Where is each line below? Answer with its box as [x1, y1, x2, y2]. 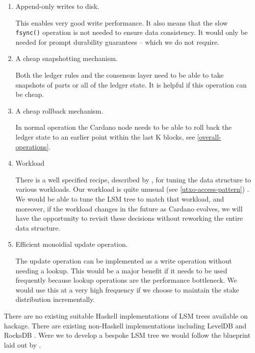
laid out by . [4, 339, 41, 350]
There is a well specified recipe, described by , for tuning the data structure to [15, 174, 251, 184]
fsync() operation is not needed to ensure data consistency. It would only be [15, 27, 248, 37]
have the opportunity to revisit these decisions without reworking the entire [15, 213, 243, 223]
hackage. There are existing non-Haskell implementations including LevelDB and [4, 320, 247, 330]
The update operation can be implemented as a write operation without [15, 255, 232, 265]
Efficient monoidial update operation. [15, 239, 128, 249]
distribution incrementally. [15, 294, 95, 304]
